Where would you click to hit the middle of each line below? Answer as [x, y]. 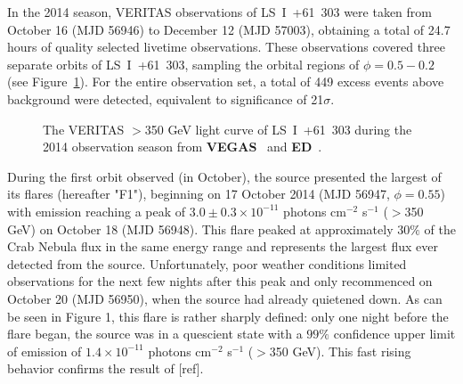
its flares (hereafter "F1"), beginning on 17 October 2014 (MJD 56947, [199, 194]
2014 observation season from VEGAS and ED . [183, 147]
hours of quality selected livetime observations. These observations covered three [226, 47]
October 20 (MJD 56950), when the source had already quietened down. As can [225, 298]
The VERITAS [84, 129]
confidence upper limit [394, 334]
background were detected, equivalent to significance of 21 [166, 98]
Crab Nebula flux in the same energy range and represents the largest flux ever [223, 246]
